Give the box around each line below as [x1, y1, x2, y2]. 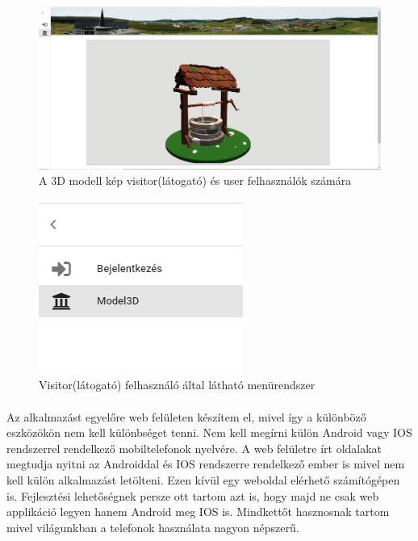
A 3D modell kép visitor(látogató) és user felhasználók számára [39, 172, 352, 189]
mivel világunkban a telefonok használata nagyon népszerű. [6, 518, 299, 535]
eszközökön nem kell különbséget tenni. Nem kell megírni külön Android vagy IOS [6, 424, 412, 441]
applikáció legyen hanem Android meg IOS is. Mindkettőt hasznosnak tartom [6, 503, 390, 520]
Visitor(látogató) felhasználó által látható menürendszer [39, 376, 316, 393]
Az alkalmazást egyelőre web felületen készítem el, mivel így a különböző [6, 408, 366, 425]
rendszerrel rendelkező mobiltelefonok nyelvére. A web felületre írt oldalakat [6, 439, 382, 456]
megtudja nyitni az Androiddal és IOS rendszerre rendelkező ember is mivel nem [6, 455, 405, 472]
